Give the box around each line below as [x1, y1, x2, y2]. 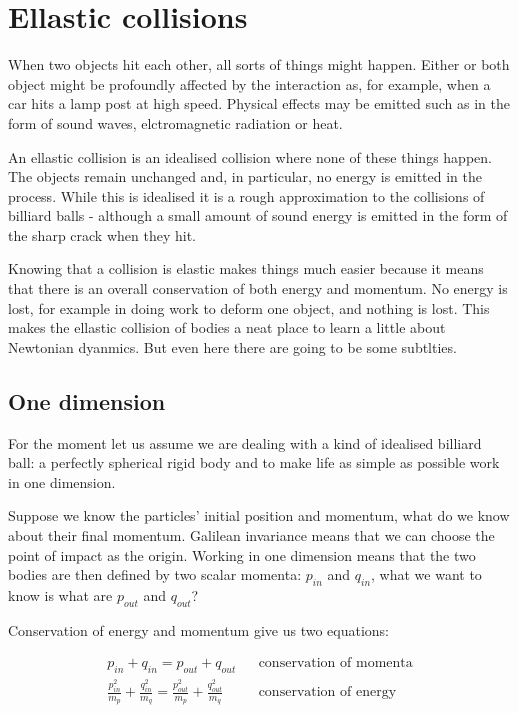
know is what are [8, 585, 113, 605]
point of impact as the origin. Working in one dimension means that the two [8, 544, 476, 565]
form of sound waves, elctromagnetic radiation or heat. [8, 112, 343, 133]
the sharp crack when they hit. [8, 224, 196, 245]
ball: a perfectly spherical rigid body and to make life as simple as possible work [8, 452, 500, 473]
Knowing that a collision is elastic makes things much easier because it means [8, 258, 484, 279]
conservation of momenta [258, 656, 413, 671]
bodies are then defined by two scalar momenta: [8, 564, 302, 585]
